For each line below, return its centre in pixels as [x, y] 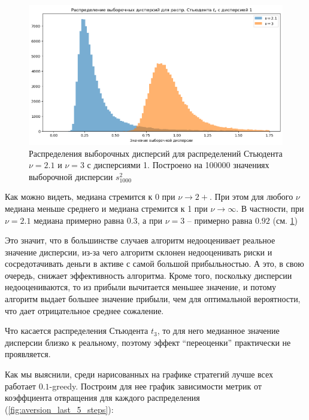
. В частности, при [270, 208]
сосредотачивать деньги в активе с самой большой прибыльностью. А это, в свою [154, 264]
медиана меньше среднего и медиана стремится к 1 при [106, 208]
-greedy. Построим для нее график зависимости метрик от [155, 386]
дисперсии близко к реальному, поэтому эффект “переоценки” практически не [148, 342]
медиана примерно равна [79, 220]
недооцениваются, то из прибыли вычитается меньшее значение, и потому [141, 287]
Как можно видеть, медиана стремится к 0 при [90, 197]
